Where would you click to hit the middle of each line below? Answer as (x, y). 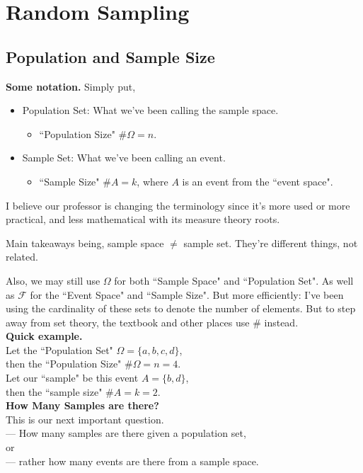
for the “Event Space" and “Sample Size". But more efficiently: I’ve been (187, 294)
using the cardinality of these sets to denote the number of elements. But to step (181, 308)
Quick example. (44, 336)
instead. (281, 322)
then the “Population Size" (64, 364)
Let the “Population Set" (59, 349)
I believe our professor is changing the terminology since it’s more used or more (178, 205)
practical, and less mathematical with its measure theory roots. (143, 219)
